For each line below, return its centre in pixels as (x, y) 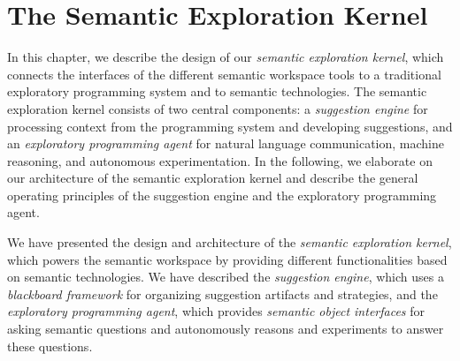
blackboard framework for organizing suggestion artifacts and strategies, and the (222, 293)
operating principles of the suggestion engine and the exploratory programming (222, 195)
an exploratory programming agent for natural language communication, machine (226, 143)
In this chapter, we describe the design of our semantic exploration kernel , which (226, 57)
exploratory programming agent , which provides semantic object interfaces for (216, 311)
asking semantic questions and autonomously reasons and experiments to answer (226, 329)
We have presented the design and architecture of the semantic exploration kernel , (230, 242)
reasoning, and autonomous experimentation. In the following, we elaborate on (220, 160)
